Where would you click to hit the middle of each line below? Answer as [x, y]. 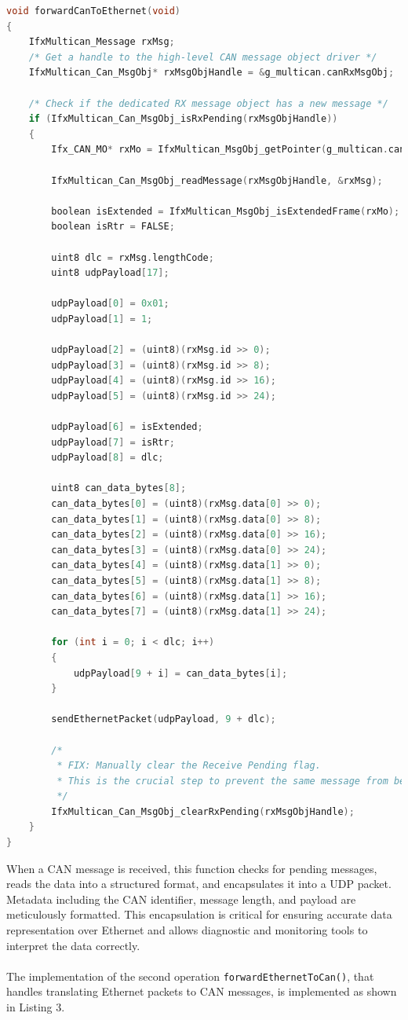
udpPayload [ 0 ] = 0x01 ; [110, 304]
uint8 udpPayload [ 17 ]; [110, 273]
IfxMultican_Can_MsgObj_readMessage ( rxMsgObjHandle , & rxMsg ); [217, 180]
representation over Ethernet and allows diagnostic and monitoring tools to [187, 930]
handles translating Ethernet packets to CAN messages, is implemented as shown [202, 991]
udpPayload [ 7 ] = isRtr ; [113, 442]
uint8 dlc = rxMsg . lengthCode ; [133, 257]
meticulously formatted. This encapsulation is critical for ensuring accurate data [199, 914]
